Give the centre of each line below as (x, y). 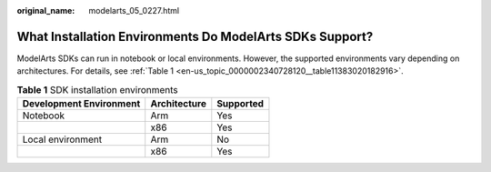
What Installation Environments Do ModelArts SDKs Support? (195, 36)
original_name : (46, 10)
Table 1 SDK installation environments (97, 89)
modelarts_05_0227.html (134, 10)
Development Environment (81, 104)
